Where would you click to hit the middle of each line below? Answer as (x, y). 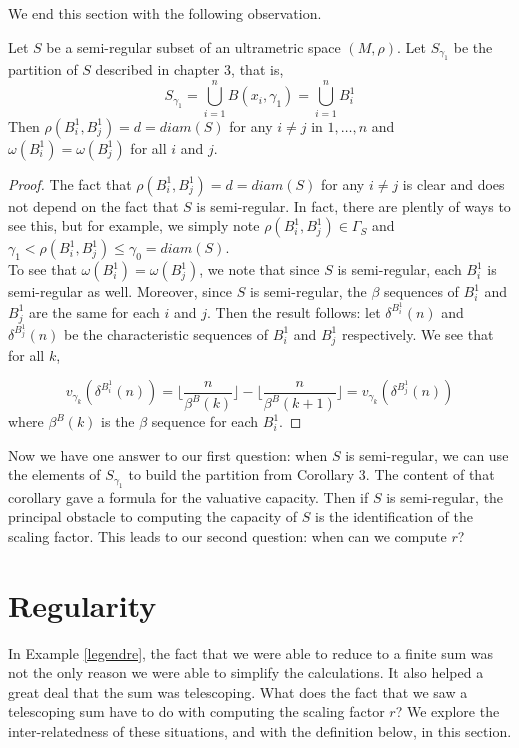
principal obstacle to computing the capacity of (153, 516)
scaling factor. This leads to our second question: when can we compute (227, 535)
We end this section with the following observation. (165, 13)
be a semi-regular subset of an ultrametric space (193, 46)
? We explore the (447, 711)
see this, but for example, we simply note (134, 225)
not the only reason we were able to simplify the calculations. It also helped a (246, 672)
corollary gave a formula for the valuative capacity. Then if (188, 496)
